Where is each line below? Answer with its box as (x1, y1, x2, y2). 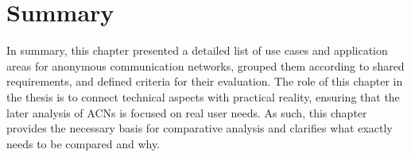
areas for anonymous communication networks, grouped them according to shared (6, 57, 405, 74)
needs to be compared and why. (6, 135, 161, 151)
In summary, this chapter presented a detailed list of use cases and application (6, 42, 388, 59)
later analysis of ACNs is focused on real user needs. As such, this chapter (6, 104, 367, 121)
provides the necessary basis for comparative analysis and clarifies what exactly (6, 120, 393, 136)
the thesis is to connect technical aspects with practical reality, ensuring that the (6, 88, 400, 105)
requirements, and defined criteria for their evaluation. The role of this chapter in (6, 73, 403, 90)
